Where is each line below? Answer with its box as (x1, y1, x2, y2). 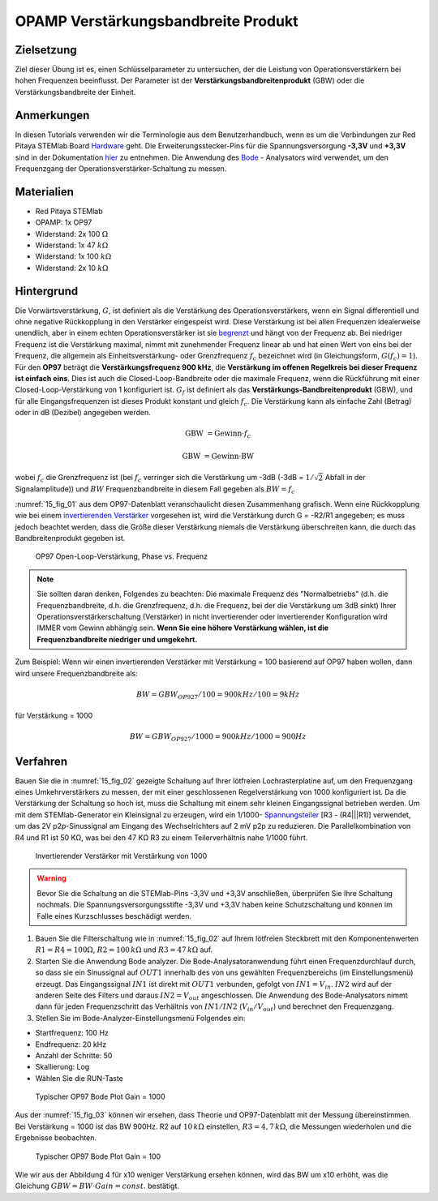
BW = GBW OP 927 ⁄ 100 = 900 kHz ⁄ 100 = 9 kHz (136, 689, 300, 701)
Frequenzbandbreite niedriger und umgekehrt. (36, 634, 198, 644)
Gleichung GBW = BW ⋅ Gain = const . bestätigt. (15, 1181, 180, 1191)
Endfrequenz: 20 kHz (35, 1039, 107, 1049)
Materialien (15, 185, 75, 199)
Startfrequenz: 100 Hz (35, 1028, 109, 1038)
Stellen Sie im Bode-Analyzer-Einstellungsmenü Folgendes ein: (35, 1013, 246, 1023)
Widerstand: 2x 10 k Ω (35, 263, 109, 272)
